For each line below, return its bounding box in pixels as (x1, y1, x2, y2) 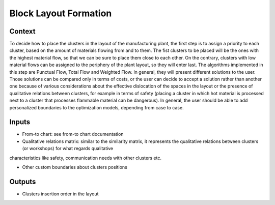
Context (9, 27, 36, 36)
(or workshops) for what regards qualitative (22, 145, 114, 152)
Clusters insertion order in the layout (22, 191, 99, 197)
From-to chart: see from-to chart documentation (22, 131, 124, 137)
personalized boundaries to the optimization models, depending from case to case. (9, 104, 184, 110)
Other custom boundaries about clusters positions (22, 164, 127, 170)
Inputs (9, 118, 31, 127)
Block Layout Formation (9, 8, 112, 19)
